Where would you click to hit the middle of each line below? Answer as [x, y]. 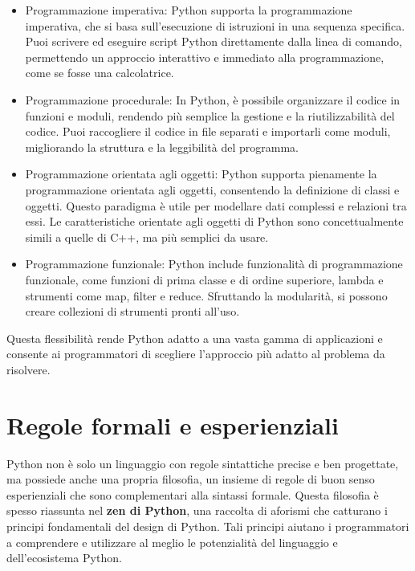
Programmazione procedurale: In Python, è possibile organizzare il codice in [213, 99]
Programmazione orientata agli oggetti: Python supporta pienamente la [201, 174]
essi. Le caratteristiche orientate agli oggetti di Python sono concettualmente [214, 221]
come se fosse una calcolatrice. [100, 73]
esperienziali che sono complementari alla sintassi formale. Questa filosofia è [193, 494]
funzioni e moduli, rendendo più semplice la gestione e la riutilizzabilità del [210, 115]
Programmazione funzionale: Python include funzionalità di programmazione [214, 264]
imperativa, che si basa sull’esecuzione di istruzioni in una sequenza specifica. [215, 25]
